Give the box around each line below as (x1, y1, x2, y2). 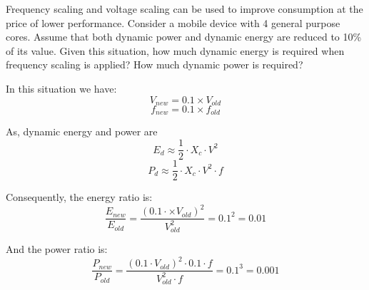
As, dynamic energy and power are (6, 124, 158, 139)
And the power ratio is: (6, 242, 108, 257)
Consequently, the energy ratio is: (6, 190, 153, 204)
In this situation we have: (6, 81, 117, 95)
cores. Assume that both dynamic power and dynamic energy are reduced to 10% (6, 29, 362, 44)
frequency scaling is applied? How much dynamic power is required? (6, 57, 303, 72)
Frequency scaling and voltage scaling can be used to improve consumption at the (6, 1, 363, 16)
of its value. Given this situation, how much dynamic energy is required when (6, 43, 345, 58)
